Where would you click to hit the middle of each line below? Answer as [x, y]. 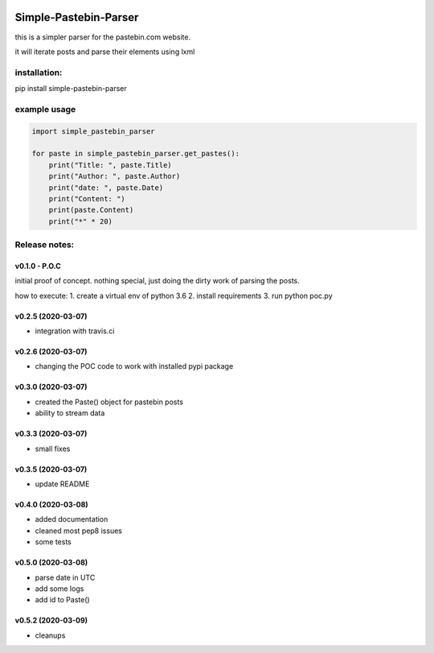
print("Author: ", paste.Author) [115, 176]
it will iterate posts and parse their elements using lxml [105, 52]
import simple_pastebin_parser [94, 131]
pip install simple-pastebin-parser [71, 89]
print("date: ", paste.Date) [106, 188]
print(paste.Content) [91, 210]
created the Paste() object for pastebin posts [109, 402]
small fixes [53, 448]
